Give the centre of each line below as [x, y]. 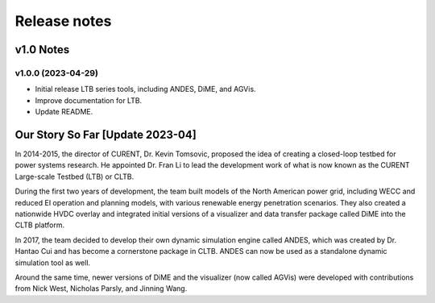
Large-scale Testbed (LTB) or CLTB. [75, 176]
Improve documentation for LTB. [89, 100]
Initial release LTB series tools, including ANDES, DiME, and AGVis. [146, 89]
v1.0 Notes [42, 50]
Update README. [64, 112]
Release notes [63, 21]
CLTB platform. [39, 225]
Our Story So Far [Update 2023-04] [106, 134]
